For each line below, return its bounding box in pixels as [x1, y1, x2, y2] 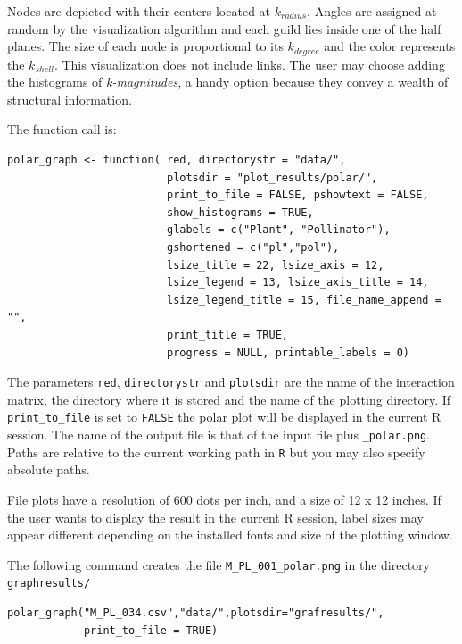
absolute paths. [7, 460, 90, 479]
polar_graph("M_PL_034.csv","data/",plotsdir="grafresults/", [7, 606, 384, 620]
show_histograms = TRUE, [166, 205, 314, 219]
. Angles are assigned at [307, 2, 437, 20]
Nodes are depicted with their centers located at [7, 2, 271, 20]
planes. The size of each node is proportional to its [7, 37, 284, 55]
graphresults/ [7, 577, 91, 590]
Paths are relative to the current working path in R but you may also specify [7, 442, 425, 461]
